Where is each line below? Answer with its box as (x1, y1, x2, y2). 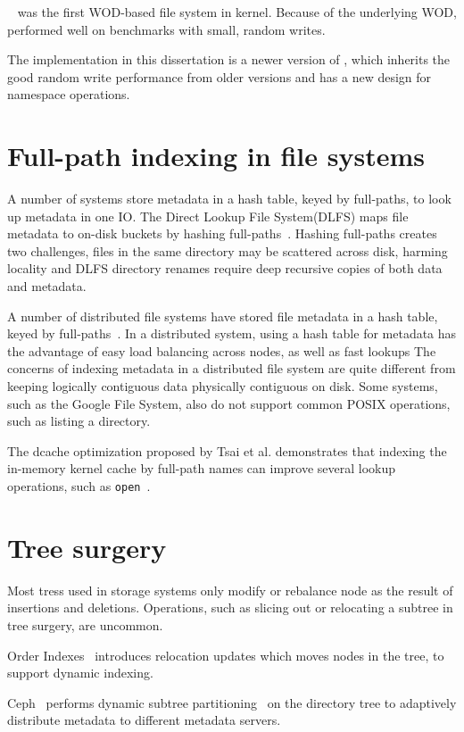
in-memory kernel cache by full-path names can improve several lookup (7, 459, 396, 478)
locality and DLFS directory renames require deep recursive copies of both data (7, 259, 443, 278)
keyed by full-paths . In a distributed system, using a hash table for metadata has (7, 324, 457, 343)
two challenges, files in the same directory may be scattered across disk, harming (7, 241, 448, 260)
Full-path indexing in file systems (7, 137, 425, 174)
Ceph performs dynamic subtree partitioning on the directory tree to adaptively (7, 693, 457, 711)
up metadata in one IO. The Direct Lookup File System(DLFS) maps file (7, 206, 409, 225)
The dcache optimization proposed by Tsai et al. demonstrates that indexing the (7, 441, 447, 460)
